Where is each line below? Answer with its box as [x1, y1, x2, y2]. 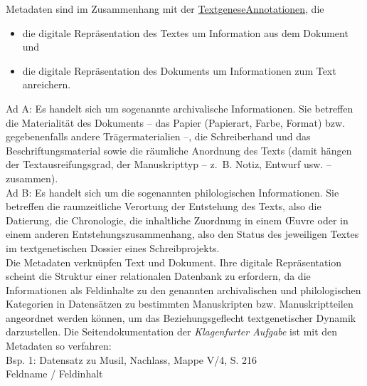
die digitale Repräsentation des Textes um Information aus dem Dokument [22, 25, 349, 40]
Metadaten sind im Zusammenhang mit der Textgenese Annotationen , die [6, 1, 324, 16]
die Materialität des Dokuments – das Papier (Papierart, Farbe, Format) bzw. [6, 115, 346, 130]
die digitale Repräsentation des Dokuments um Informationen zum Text [22, 63, 336, 78]
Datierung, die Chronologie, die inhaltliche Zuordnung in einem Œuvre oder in [6, 212, 349, 227]
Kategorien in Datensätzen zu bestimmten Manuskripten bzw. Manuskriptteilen [6, 296, 353, 311]
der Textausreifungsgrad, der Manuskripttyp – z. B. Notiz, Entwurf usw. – [6, 157, 331, 172]
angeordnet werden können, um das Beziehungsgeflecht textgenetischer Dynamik [6, 310, 356, 325]
